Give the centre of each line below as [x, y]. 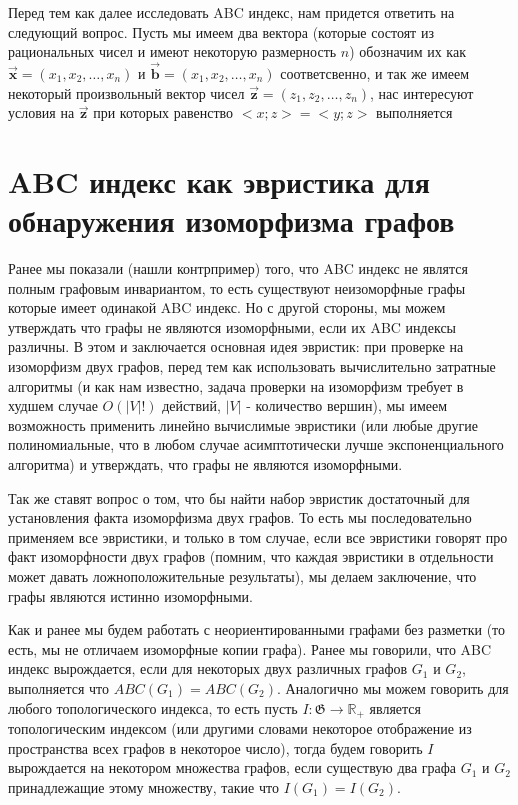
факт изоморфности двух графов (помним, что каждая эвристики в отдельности [251, 556]
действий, [191, 405]
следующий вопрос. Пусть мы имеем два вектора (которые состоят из [221, 31]
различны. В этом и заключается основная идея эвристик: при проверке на [236, 346]
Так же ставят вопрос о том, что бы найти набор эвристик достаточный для [239, 497]
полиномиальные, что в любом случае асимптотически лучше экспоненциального [256, 444]
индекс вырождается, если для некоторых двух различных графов [208, 668]
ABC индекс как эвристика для [219, 180]
